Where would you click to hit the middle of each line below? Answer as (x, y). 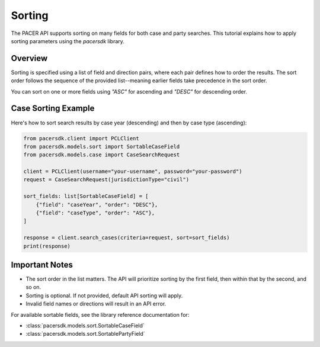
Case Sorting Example (53, 109)
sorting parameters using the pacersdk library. (68, 41)
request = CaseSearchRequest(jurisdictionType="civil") (106, 180)
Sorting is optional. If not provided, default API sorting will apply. (104, 295)
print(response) (47, 246)
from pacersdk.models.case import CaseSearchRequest (102, 155)
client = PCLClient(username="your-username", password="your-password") (133, 171)
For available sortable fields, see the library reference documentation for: (100, 314)
